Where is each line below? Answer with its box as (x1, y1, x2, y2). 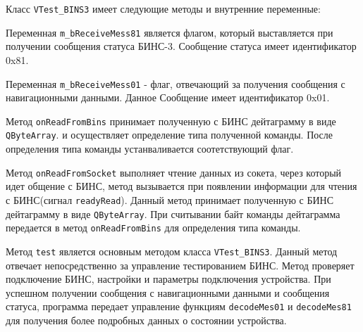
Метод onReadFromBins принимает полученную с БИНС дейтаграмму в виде (6, 113, 336, 128)
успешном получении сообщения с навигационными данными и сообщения (6, 285, 330, 300)
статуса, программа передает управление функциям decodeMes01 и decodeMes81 (6, 299, 352, 314)
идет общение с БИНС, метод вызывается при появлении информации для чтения (6, 179, 357, 193)
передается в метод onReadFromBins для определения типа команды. (6, 220, 301, 235)
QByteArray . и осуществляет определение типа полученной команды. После (6, 127, 333, 142)
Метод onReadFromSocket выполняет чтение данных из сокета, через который (6, 165, 342, 179)
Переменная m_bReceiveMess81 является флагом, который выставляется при (6, 25, 333, 39)
